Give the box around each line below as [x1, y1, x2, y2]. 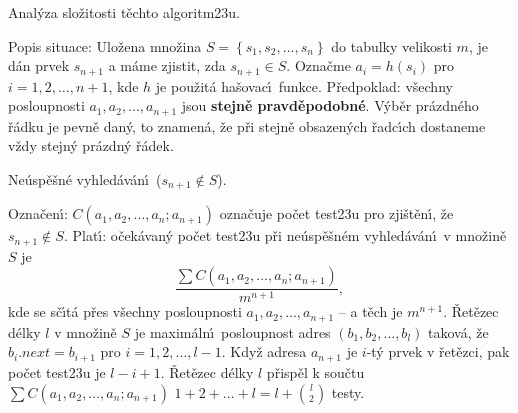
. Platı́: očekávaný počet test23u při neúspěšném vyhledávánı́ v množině [63, 225, 507, 246]
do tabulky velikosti [331, 35, 452, 56]
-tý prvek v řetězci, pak [366, 341, 510, 362]
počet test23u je [8, 361, 106, 382]
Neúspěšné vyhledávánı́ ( [8, 168, 162, 189]
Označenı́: [8, 203, 68, 224]
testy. [331, 381, 365, 402]
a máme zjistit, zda [108, 55, 226, 76]
